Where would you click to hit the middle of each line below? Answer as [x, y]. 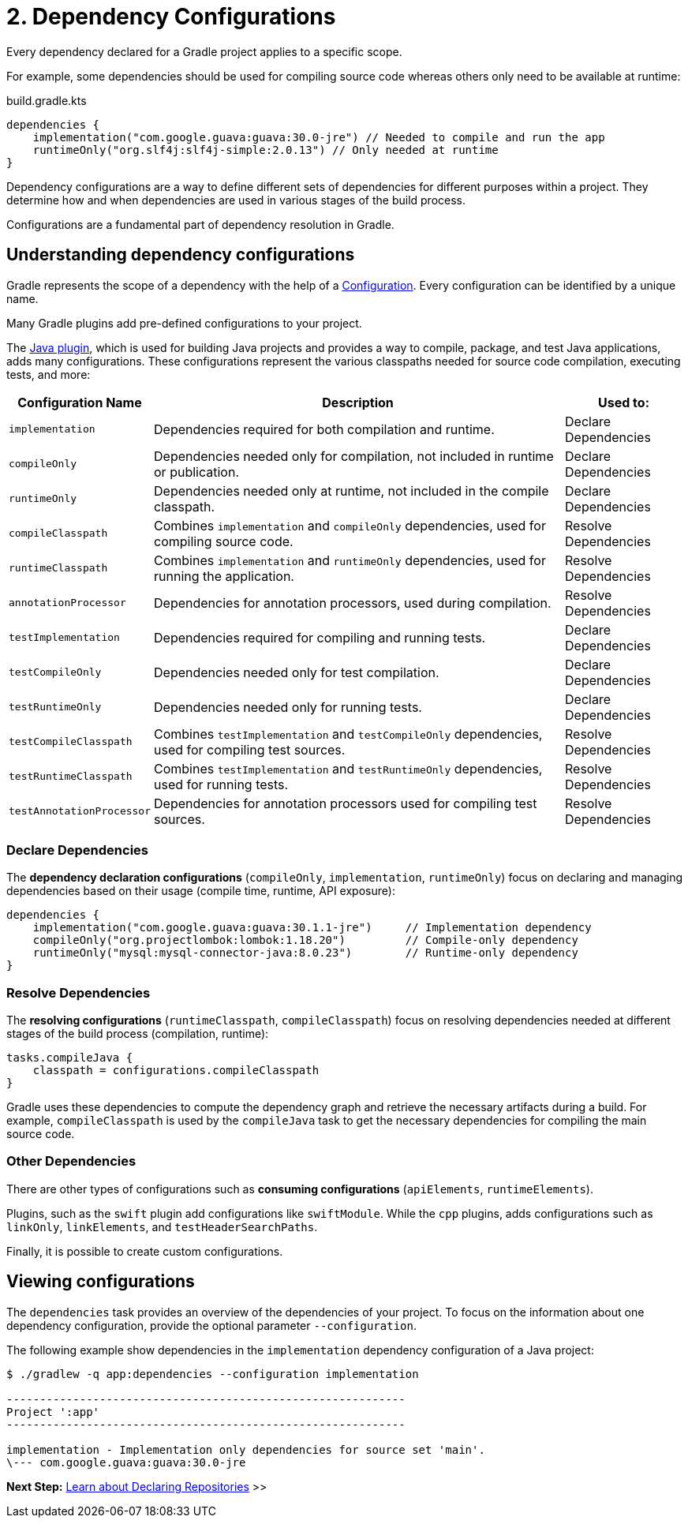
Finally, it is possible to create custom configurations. [145, 1251]
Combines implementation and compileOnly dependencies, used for [350, 525]
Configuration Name [80, 402]
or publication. [196, 472]
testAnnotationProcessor [80, 811]
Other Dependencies [71, 1161]
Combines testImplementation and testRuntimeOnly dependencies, [348, 768]
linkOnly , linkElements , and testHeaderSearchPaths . [162, 1226]
